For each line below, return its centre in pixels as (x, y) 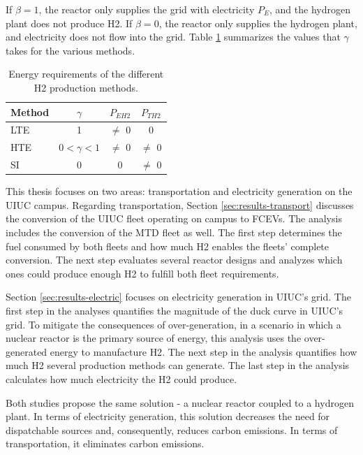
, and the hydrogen (310, 9)
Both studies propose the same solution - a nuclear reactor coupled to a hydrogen (180, 402)
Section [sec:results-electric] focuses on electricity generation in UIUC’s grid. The (178, 297)
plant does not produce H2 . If (69, 23)
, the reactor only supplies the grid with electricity (147, 9)
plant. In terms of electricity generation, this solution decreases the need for (168, 416)
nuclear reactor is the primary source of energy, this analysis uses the (154, 338)
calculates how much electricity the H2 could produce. (121, 378)
